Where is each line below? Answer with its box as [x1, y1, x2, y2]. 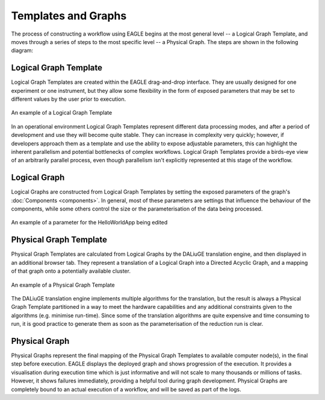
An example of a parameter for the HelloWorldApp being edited [11, 219, 168, 226]
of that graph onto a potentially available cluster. [11, 267, 131, 275]
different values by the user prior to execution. [11, 95, 126, 103]
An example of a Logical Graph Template [11, 109, 113, 116]
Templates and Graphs [11, 9, 127, 22]
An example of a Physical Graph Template [11, 281, 116, 288]
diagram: [11, 47, 33, 54]
